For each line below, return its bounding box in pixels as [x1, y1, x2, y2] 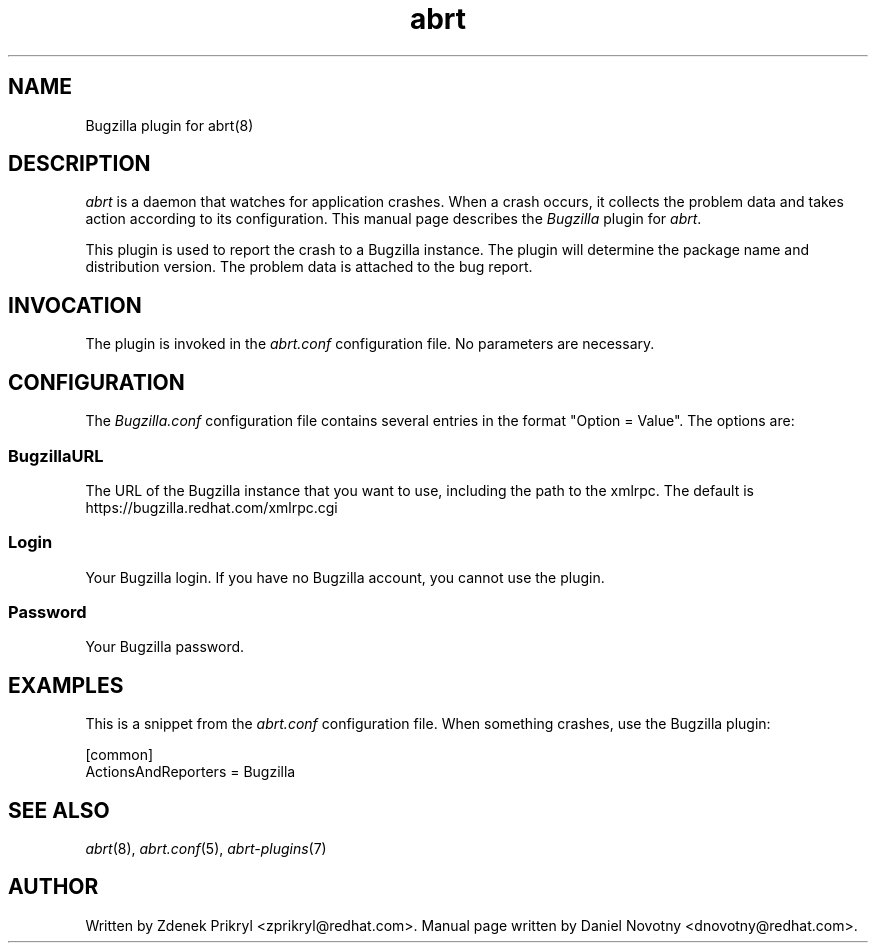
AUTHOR [8, 874, 99, 900]
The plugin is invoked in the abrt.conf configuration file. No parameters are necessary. [85, 335, 655, 353]
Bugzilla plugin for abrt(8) [85, 116, 254, 134]
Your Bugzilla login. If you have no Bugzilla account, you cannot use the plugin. [85, 568, 605, 586]
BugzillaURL [8, 445, 104, 466]
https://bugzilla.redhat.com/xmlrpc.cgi [85, 498, 338, 516]
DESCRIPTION [8, 151, 151, 177]
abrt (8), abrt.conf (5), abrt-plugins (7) [85, 840, 327, 858]
